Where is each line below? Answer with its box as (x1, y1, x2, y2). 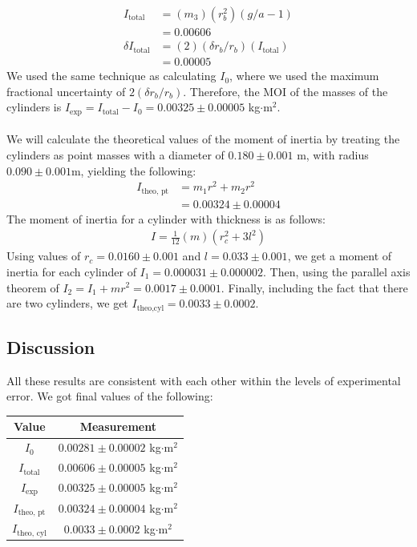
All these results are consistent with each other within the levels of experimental (6, 372, 401, 388)
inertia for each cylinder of (6, 263, 136, 280)
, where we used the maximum (229, 67, 379, 84)
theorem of (6, 279, 59, 296)
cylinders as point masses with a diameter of (6, 146, 225, 163)
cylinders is (6, 99, 62, 115)
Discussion (6, 334, 95, 359)
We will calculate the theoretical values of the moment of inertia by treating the (6, 131, 400, 147)
